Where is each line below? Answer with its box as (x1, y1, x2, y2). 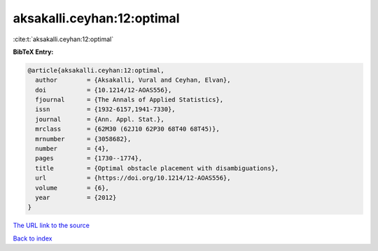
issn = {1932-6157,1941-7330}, (35, 106, 176, 113)
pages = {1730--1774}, (35, 155, 143, 162)
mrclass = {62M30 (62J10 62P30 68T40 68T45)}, (35, 125, 220, 133)
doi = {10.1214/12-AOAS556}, (35, 86, 172, 94)
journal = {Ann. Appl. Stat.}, (35, 115, 164, 123)
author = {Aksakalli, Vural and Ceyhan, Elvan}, (35, 76, 231, 84)
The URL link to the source (13, 221, 90, 230)
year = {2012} (35, 194, 117, 201)
